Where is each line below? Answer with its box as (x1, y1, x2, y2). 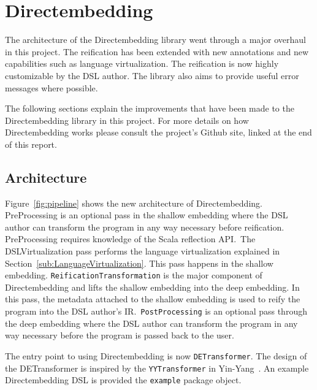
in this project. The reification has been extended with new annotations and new (5, 45, 308, 58)
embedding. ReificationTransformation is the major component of (5, 269, 262, 281)
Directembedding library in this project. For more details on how (5, 113, 249, 126)
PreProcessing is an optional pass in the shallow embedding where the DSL (5, 208, 288, 221)
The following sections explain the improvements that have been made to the (5, 102, 294, 115)
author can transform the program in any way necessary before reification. (5, 220, 285, 233)
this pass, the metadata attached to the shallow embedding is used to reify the (5, 292, 300, 305)
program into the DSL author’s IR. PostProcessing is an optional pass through (5, 305, 307, 318)
